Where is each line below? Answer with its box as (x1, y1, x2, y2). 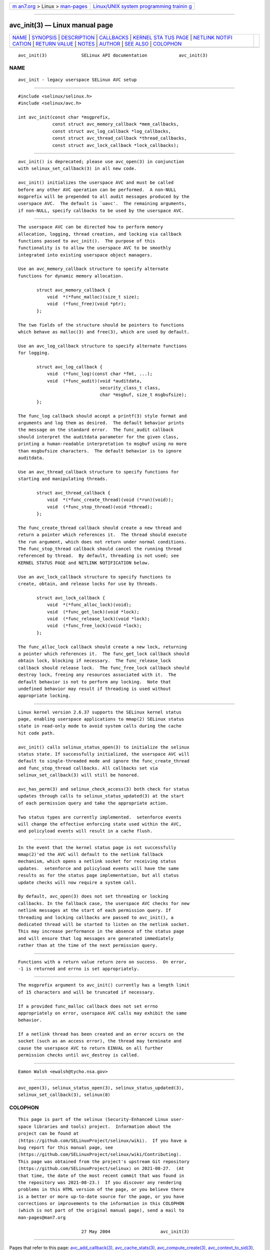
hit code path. (18, 730, 55, 736)
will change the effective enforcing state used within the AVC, (18, 821, 182, 827)
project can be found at (18, 1130, 79, 1136)
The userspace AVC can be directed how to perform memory (18, 224, 163, 230)
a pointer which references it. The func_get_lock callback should (18, 650, 189, 656)
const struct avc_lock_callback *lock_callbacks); (52, 142, 179, 148)
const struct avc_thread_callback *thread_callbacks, (52, 135, 187, 141)
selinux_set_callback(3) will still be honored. (18, 772, 139, 778)
